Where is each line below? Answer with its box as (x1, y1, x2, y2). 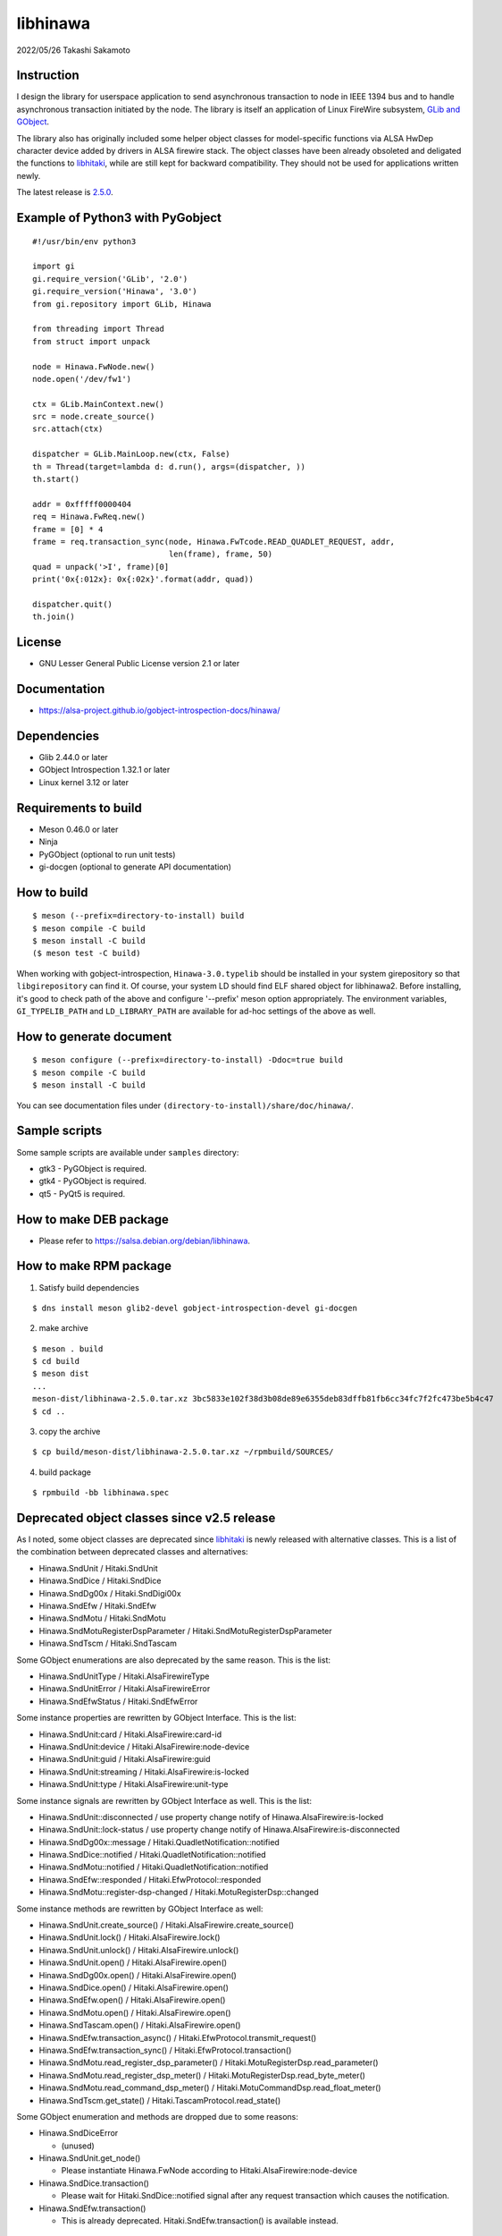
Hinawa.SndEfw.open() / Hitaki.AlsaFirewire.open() (38, 1995, 226, 2005)
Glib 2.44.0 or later (38, 752, 109, 763)
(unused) (61, 2140, 96, 2151)
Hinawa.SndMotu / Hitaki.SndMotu (38, 1613, 167, 1623)
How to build (16, 885, 88, 900)
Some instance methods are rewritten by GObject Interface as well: (16, 1903, 264, 1914)
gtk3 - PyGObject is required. (38, 1163, 147, 1173)
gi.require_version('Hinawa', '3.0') (32, 286, 198, 297)
